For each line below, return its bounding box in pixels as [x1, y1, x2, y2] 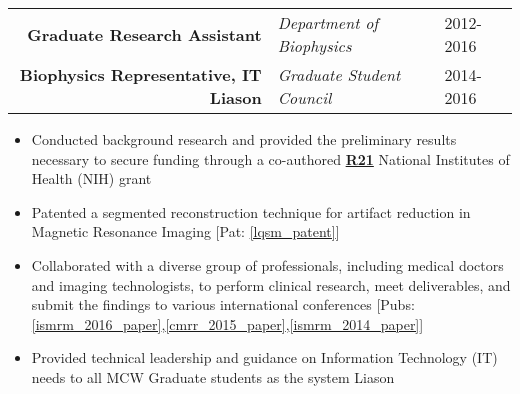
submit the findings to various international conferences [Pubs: [31, 294, 415, 315]
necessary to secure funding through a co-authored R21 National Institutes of [31, 148, 510, 169]
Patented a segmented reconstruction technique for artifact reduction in [31, 201, 471, 222]
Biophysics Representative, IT [19, 63, 262, 86]
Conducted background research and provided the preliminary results [31, 129, 457, 149]
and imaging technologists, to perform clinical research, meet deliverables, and [31, 274, 511, 295]
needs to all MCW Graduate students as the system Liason [31, 366, 395, 387]
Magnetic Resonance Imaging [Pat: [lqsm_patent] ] [31, 221, 340, 242]
